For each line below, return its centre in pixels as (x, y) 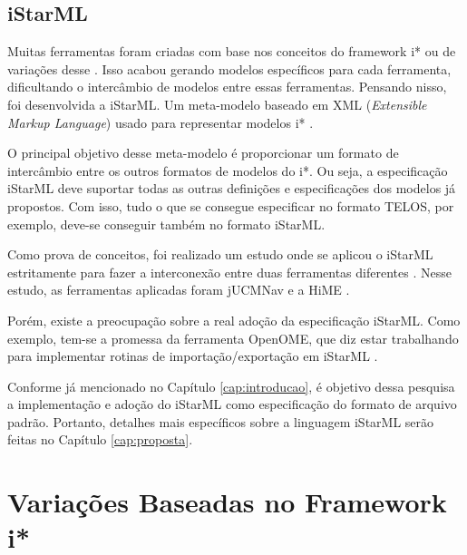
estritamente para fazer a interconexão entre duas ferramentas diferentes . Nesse (229, 272)
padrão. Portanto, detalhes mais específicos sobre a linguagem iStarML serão (221, 421)
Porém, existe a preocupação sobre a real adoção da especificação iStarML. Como (234, 320)
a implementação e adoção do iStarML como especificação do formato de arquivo (232, 404)
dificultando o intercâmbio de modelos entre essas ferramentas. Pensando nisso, (227, 87)
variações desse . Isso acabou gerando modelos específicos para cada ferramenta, (229, 68)
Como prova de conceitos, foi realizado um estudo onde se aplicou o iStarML (220, 254)
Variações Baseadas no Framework (227, 502)
